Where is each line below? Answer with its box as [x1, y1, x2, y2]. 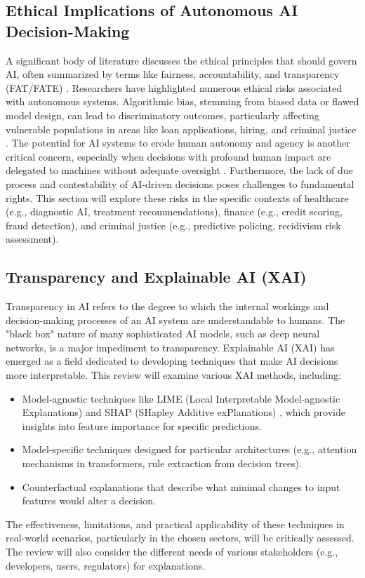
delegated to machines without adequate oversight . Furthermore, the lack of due [6, 163, 353, 177]
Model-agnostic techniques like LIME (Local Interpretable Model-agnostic [22, 391, 340, 405]
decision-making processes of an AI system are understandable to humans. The [6, 312, 345, 327]
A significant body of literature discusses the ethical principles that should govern [6, 53, 357, 67]
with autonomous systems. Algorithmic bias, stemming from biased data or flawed [6, 94, 359, 109]
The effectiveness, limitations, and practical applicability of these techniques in [6, 516, 345, 531]
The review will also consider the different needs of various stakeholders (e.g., [6, 544, 338, 559]
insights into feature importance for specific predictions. [22, 418, 262, 433]
